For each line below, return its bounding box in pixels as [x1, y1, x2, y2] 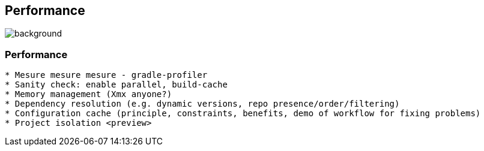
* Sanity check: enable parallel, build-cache [5, 80, 228, 90]
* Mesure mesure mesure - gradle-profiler [5, 70, 208, 80]
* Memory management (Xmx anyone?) [5, 89, 172, 99]
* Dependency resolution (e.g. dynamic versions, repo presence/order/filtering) [5, 99, 400, 109]
